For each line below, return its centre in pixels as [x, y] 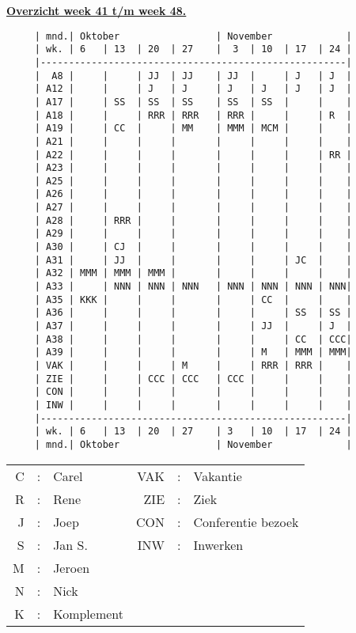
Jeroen [72, 567]
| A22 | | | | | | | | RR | [193, 155]
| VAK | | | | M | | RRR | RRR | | [193, 366]
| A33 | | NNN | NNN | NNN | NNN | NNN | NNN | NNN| [193, 287]
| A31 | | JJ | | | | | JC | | [193, 260]
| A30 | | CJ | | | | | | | [193, 247]
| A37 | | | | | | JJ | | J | [193, 326]
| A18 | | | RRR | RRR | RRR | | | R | [193, 115]
